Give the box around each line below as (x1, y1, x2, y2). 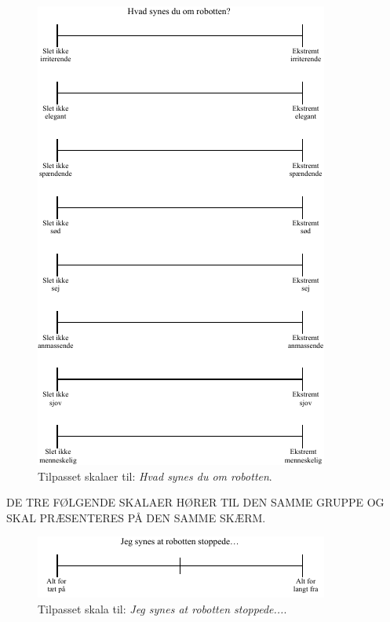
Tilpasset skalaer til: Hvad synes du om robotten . (38, 467, 272, 484)
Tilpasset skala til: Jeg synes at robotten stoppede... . (38, 600, 287, 617)
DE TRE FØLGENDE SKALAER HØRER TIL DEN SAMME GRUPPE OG (6, 494, 385, 510)
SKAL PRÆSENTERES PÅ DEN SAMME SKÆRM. (6, 509, 266, 525)
